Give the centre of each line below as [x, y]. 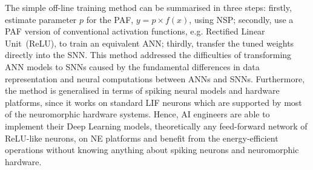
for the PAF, [110, 19]
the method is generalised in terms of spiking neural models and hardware [142, 90]
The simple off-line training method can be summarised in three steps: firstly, [148, 7]
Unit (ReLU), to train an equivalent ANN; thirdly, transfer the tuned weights [150, 43]
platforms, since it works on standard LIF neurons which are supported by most [153, 102]
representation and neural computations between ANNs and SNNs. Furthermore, [155, 78]
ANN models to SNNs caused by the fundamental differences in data [132, 66]
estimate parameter [41, 19]
